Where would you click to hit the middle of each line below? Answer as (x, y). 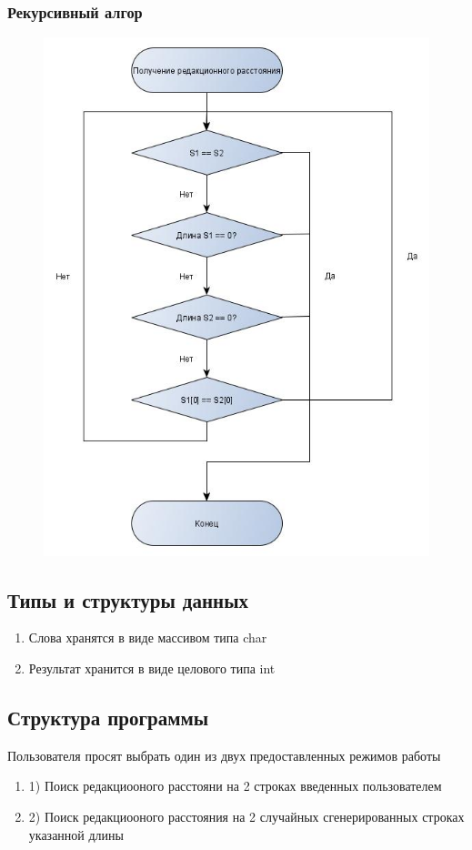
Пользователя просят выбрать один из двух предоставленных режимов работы (224, 755)
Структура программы (108, 717)
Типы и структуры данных (128, 599)
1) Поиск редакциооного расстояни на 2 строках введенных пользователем (235, 786)
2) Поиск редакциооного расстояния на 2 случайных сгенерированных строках (246, 816)
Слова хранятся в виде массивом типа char (148, 637)
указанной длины (76, 834)
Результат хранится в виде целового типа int (152, 668)
